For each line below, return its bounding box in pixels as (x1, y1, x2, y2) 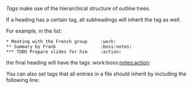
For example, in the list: (6, 27, 63, 34)
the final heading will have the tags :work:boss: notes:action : (6, 59, 151, 66)
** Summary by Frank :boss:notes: (6, 44, 132, 49)
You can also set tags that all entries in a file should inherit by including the (6, 70, 187, 77)
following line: (6, 77, 40, 83)
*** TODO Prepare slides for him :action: (6, 49, 122, 55)
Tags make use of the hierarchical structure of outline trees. (6, 5, 151, 12)
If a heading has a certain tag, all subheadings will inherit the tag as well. (6, 16, 181, 23)
